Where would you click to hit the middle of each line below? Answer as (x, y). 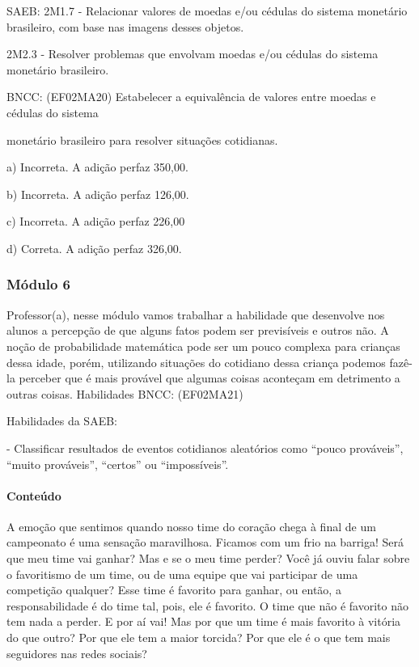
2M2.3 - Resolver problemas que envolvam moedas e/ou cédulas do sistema (193, 54)
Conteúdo (34, 495)
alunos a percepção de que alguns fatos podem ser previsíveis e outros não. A (198, 330)
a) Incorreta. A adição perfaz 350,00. (97, 167)
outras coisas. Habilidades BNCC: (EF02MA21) (125, 393)
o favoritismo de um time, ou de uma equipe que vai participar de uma (182, 574)
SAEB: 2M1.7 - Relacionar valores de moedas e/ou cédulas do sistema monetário (207, 11)
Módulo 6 (38, 284)
